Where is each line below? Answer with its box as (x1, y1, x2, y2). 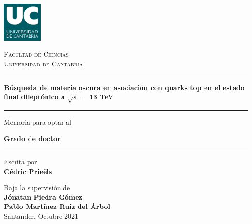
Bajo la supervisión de (4, 182, 70, 192)
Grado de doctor (4, 133, 61, 143)
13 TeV (89, 92, 114, 102)
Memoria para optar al (4, 116, 71, 127)
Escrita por (4, 157, 37, 167)
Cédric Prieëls (4, 166, 52, 176)
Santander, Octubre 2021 (4, 211, 78, 221)
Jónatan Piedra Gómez (4, 192, 82, 202)
